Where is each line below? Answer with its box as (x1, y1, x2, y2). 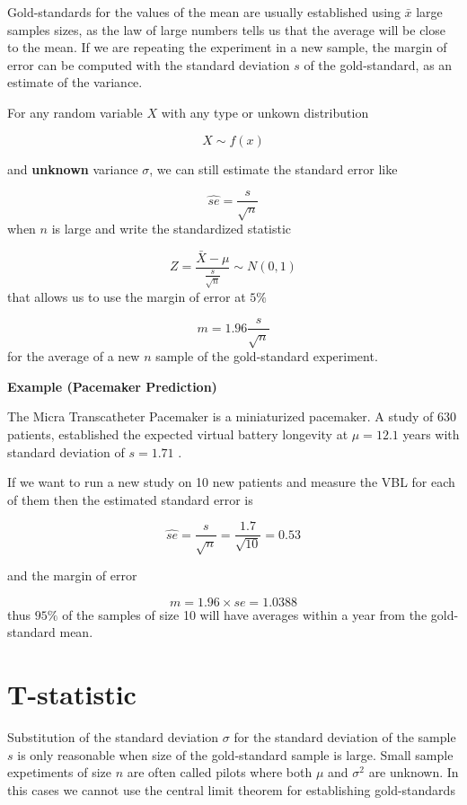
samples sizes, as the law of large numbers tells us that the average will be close (7, 20, 445, 39)
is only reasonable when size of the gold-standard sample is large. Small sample (17, 745, 454, 764)
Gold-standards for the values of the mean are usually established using (7, 3, 401, 21)
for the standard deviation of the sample (233, 728, 456, 747)
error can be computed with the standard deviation (7, 55, 290, 74)
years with (402, 425, 460, 444)
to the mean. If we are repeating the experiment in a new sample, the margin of (7, 38, 447, 57)
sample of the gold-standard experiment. (155, 347, 378, 366)
